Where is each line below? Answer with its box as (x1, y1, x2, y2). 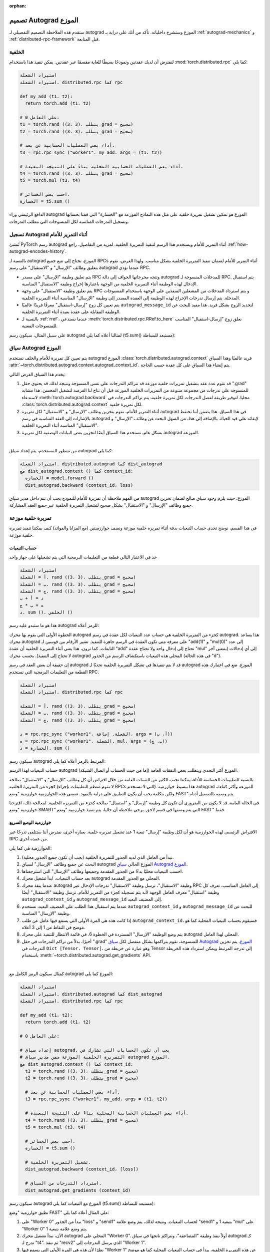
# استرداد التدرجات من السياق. (25, 1180, 102, 1186)
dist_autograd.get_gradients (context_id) (25, 1187, 131, 1193)
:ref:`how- (227, 241, 248, 247)
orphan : (9, 3, 26, 9)
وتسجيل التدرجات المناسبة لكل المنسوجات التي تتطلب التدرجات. (9, 218, 129, 224)
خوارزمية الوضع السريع (9, 819, 51, 826)
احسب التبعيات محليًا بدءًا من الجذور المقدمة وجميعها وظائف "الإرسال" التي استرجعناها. (21, 868, 183, 874)
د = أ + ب (19, 595, 44, 601)
